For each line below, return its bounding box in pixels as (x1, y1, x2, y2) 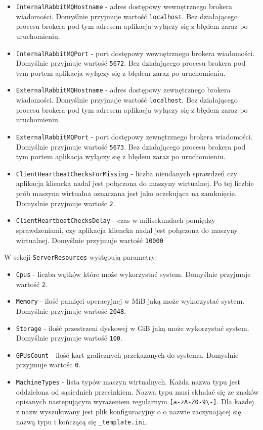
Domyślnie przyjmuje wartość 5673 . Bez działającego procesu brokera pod (16, 141, 246, 152)
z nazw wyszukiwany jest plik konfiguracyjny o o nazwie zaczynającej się (16, 406, 241, 417)
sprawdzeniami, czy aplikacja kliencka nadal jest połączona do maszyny (16, 224, 238, 235)
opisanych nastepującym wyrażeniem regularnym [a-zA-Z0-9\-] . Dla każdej (16, 396, 254, 407)
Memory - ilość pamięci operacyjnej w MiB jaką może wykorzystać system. (16, 296, 245, 306)
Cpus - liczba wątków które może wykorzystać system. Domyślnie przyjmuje (16, 268, 251, 279)
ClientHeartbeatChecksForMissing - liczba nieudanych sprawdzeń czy (16, 168, 237, 178)
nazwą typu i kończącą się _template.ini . (16, 416, 148, 426)
